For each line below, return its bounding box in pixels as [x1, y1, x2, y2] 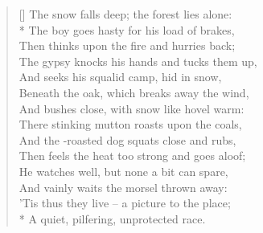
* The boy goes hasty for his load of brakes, [18, 21, 235, 38]
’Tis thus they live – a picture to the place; [18, 194, 231, 211]
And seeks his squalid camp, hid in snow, [18, 68, 222, 85]
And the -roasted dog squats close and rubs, [18, 131, 236, 148]
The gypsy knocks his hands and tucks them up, [18, 52, 257, 69]
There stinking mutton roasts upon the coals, [18, 116, 242, 133]
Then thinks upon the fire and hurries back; [18, 37, 236, 54]
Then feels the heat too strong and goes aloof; [18, 147, 246, 164]
